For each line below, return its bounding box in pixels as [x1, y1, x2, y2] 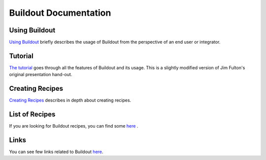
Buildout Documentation [9, 7, 111, 18]
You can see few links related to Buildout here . [9, 149, 103, 155]
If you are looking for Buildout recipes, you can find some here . [9, 123, 138, 129]
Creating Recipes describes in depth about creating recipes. [9, 97, 132, 103]
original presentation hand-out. [9, 72, 72, 78]
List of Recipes [9, 110, 56, 119]
